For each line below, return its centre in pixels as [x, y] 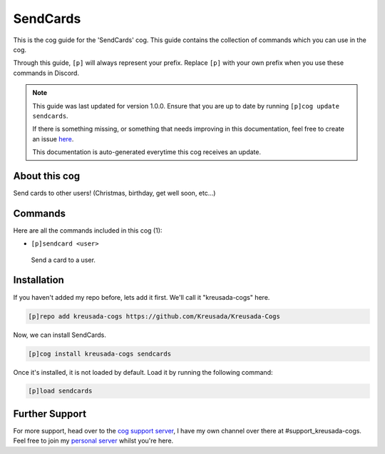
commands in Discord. [46, 73]
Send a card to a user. [63, 260]
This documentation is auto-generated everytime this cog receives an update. [147, 152]
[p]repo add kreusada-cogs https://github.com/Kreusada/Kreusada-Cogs [154, 316]
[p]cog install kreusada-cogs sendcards [99, 354]
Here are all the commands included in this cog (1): [88, 230]
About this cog [47, 176]
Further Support [50, 414]
